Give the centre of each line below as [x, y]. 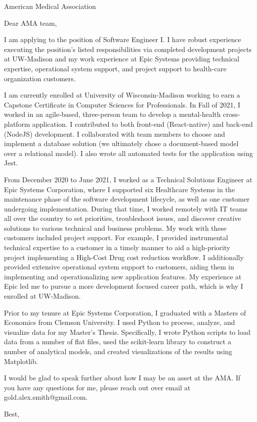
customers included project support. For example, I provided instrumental [116, 237]
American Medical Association [50, 6]
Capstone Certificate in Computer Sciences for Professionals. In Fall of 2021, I [122, 104]
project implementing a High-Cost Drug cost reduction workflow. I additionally [124, 257]
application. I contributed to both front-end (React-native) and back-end [143, 124]
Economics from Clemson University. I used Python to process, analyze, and [120, 322]
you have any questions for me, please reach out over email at [97, 387]
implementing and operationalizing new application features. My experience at [123, 276]
